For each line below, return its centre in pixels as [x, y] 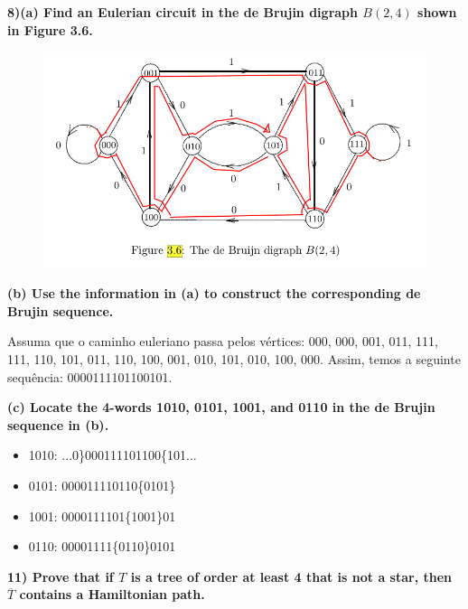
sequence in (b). [58, 424]
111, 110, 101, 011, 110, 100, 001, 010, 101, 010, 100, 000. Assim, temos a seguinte [234, 358]
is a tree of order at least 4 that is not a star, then [291, 576]
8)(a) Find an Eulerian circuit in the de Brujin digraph [183, 12]
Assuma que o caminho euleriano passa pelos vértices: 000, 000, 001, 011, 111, [223, 341]
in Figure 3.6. [50, 29]
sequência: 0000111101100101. [90, 376]
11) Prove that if [61, 576]
